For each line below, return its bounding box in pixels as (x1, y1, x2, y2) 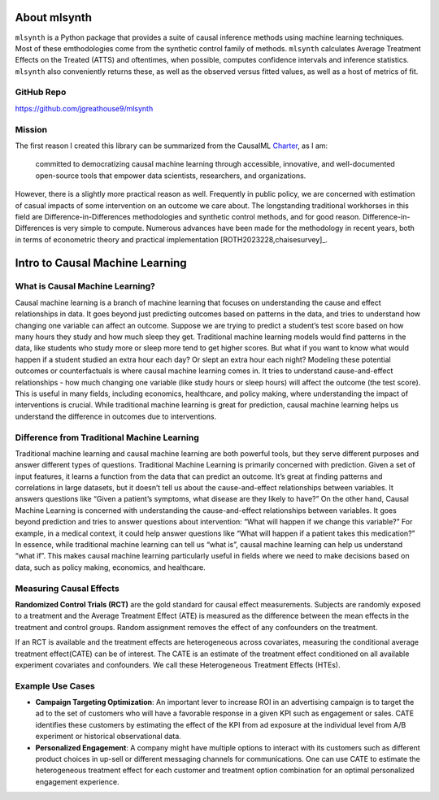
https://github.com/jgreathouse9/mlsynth (15, 103, 154, 113)
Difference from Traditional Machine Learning (15, 432, 199, 443)
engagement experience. (35, 776, 120, 786)
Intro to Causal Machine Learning (15, 256, 187, 270)
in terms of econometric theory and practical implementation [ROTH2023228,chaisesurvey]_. (15, 234, 328, 244)
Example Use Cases (15, 680, 95, 691)
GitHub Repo (15, 86, 67, 98)
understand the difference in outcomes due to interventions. (15, 411, 217, 421)
